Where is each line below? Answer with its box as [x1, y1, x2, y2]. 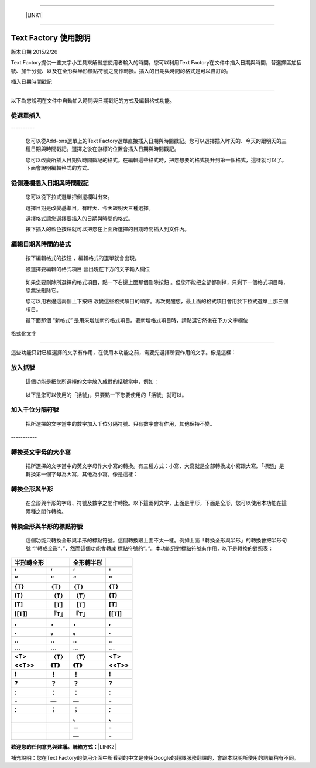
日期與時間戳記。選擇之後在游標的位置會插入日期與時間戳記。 [30, 145, 180, 152]
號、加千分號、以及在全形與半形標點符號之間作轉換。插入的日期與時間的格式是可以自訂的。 [11, 67, 231, 74]
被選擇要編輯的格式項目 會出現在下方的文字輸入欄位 [25, 265, 150, 272]
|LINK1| [25, 12, 43, 19]
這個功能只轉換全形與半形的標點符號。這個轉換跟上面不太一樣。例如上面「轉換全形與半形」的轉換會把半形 [25, 537, 282, 544]
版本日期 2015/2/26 [11, 48, 58, 55]
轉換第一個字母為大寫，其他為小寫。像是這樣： [25, 470, 139, 477]
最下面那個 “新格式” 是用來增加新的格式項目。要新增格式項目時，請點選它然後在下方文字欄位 [25, 316, 249, 323]
